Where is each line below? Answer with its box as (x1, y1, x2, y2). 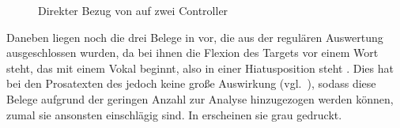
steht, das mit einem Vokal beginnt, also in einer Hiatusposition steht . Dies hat (6, 59, 394, 76)
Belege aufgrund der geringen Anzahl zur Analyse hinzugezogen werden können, (6, 90, 394, 107)
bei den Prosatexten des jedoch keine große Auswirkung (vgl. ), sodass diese (6, 75, 376, 92)
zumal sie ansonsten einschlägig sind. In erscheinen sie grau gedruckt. (6, 106, 342, 122)
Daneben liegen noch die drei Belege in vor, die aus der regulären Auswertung (6, 28, 383, 45)
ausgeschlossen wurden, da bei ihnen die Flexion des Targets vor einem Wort (6, 44, 379, 61)
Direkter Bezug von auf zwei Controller (38, 2, 228, 18)
